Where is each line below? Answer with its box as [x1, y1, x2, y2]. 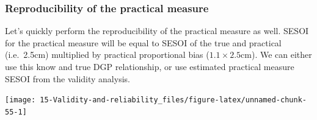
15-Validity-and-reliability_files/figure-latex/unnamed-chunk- [40, 96, 307, 105]
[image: [5, 96, 36, 105]
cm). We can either [241, 48, 312, 61]
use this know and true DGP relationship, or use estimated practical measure [5, 60, 294, 72]
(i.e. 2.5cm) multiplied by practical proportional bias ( [5, 48, 210, 61]
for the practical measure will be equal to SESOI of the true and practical [5, 36, 282, 49]
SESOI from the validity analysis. [5, 72, 130, 85]
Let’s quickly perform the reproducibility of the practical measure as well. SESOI [5, 24, 309, 37]
